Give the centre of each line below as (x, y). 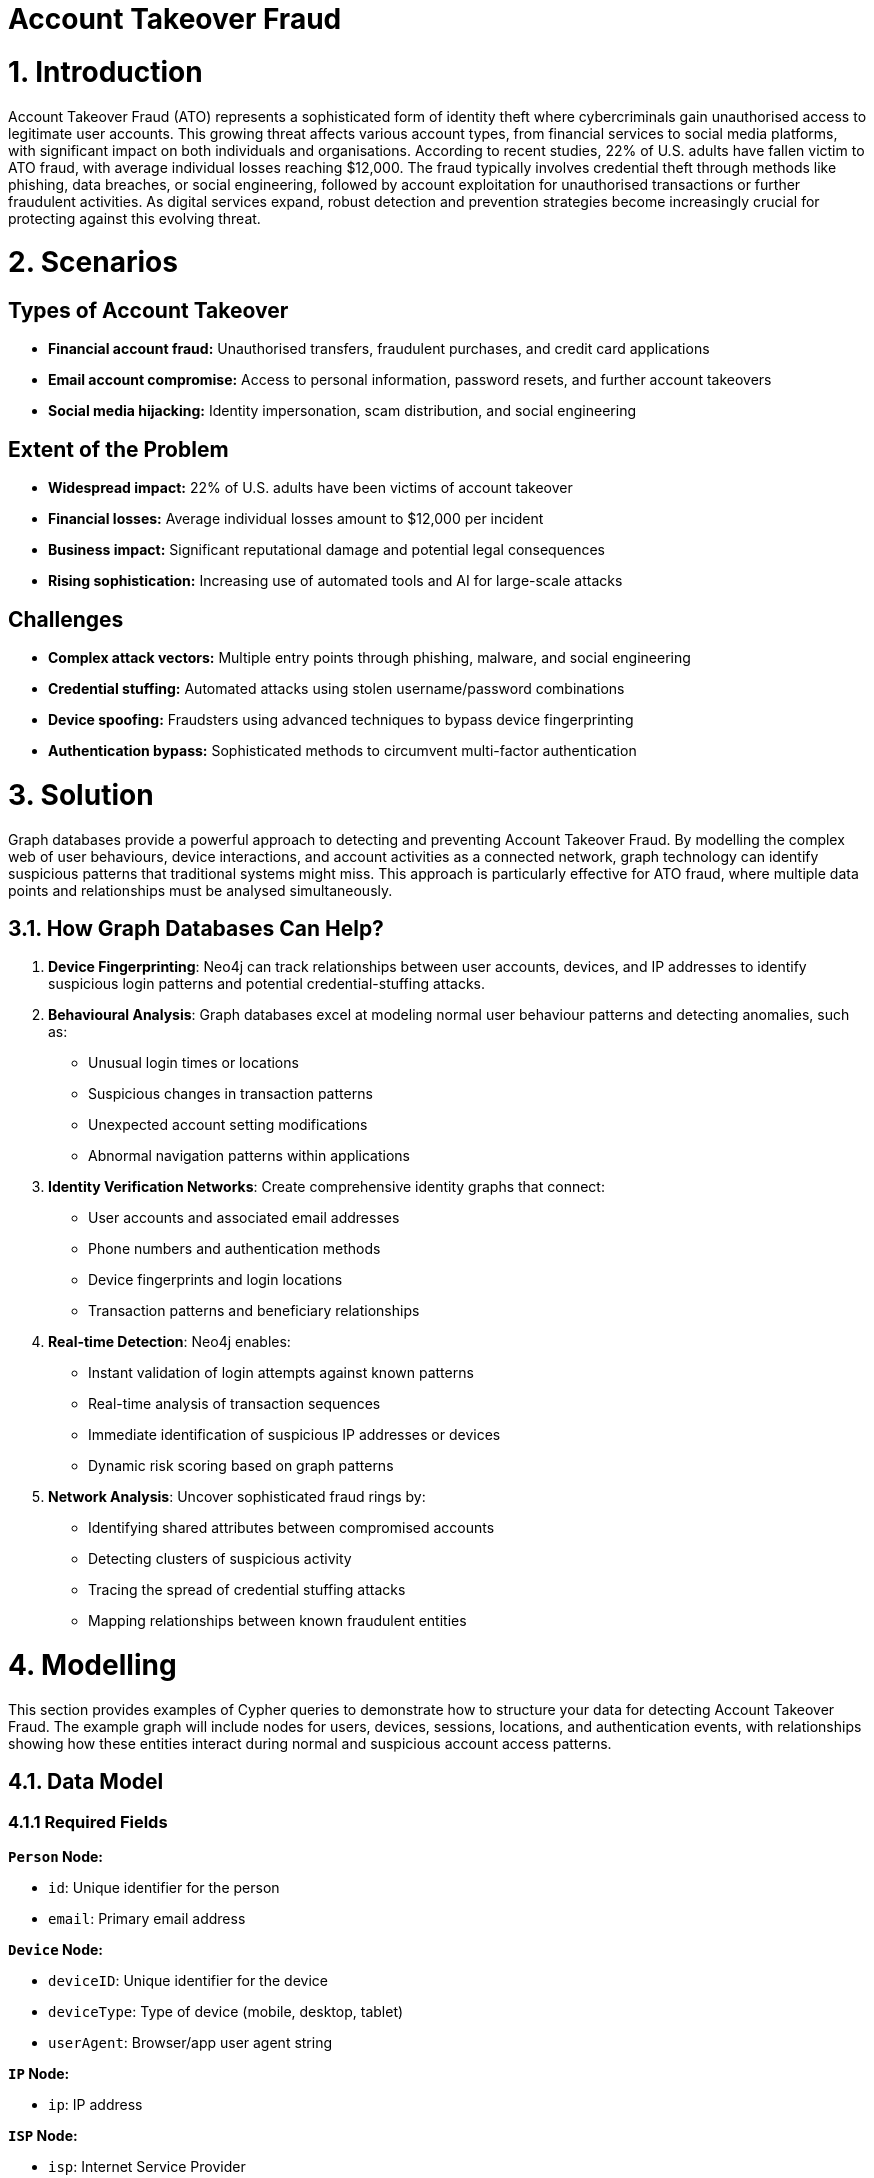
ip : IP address (95, 2105)
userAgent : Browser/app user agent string (190, 2043)
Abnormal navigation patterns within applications (249, 1156)
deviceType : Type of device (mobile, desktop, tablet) (226, 2012)
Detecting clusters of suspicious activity (220, 1559)
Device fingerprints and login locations (215, 1280)
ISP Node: (43, 2136)
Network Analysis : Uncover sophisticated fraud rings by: (237, 1497)
